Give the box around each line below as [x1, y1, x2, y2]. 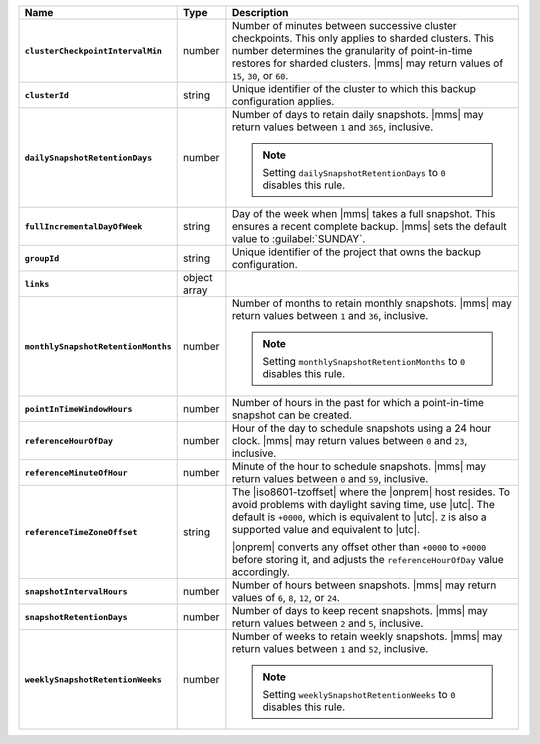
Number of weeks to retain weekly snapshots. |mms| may [231, 630, 503, 643]
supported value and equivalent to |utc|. [231, 523, 420, 536]
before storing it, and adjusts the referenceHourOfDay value [231, 553, 504, 566]
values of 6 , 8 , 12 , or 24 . [231, 591, 340, 604]
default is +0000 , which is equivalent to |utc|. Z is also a [231, 510, 487, 524]
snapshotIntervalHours [24, 586, 129, 597]
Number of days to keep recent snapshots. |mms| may [231, 604, 489, 617]
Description [231, 6, 289, 19]
